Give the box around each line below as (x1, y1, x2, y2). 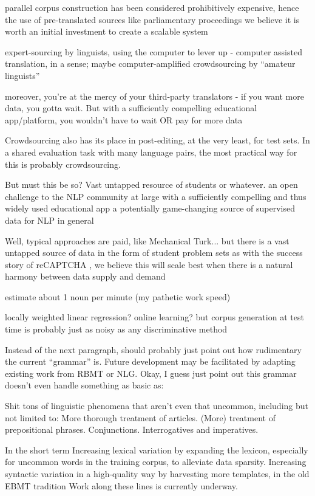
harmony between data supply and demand (5, 270, 166, 283)
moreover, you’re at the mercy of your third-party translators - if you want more (5, 89, 304, 102)
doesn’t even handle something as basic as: (5, 379, 164, 391)
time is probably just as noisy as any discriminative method (5, 323, 228, 336)
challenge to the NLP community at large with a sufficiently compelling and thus (5, 190, 307, 202)
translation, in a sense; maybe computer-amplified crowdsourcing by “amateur (5, 57, 296, 70)
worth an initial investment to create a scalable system (5, 25, 208, 38)
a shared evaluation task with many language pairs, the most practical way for (5, 145, 297, 158)
